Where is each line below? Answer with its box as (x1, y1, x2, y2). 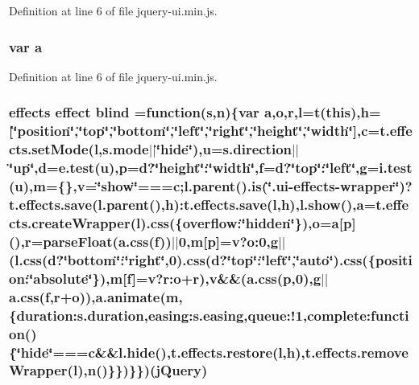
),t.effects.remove (295, 342, 409, 362)
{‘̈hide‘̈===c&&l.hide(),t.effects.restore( (9, 342, 279, 362)
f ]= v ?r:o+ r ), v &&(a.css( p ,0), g (127, 268, 322, 288)
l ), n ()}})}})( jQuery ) (73, 360, 208, 380)
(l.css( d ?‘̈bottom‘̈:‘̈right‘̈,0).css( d (9, 249, 220, 269)
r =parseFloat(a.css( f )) (24, 231, 172, 251)
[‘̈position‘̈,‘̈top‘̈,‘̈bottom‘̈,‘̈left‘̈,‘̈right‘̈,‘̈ (9, 121, 257, 141)
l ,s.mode (93, 139, 149, 159)
